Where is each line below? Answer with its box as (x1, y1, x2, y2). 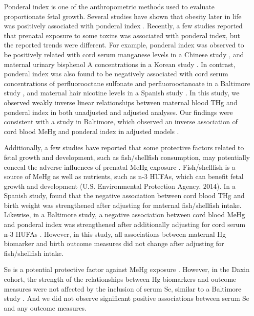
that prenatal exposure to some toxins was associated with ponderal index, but (4, 30, 240, 40)
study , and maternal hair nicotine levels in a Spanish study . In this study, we (4, 88, 240, 98)
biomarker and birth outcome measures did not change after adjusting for (4, 238, 224, 248)
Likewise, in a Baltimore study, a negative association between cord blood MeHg (4, 209, 245, 220)
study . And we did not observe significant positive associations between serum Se (4, 293, 249, 303)
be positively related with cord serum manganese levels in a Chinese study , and (4, 49, 244, 59)
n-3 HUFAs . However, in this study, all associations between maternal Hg (4, 228, 226, 239)
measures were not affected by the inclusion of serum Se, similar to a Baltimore (4, 283, 242, 293)
